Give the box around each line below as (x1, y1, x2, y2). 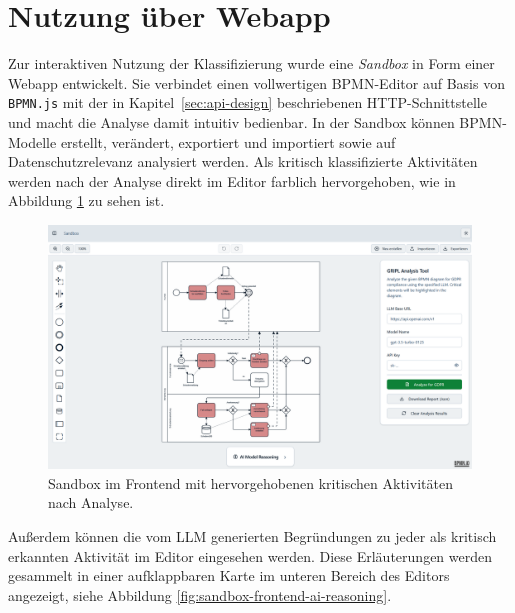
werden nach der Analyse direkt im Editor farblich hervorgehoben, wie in (8, 170, 456, 191)
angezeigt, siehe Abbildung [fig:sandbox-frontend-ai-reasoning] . (8, 584, 392, 605)
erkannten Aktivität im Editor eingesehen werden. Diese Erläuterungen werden (8, 545, 492, 566)
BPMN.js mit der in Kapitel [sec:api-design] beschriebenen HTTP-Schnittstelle (8, 92, 487, 113)
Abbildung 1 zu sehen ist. (8, 190, 165, 211)
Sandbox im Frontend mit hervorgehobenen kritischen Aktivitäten (48, 472, 453, 493)
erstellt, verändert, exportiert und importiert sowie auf (60, 131, 396, 152)
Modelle (8, 131, 57, 152)
